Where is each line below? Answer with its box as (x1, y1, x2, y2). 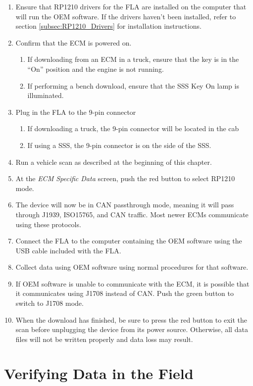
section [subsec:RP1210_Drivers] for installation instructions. (15, 21, 202, 31)
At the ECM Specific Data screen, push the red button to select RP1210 (15, 173, 235, 184)
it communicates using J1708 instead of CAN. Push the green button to (15, 288, 234, 298)
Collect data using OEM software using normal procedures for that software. (15, 262, 249, 272)
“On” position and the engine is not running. (27, 63, 164, 74)
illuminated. (27, 90, 64, 100)
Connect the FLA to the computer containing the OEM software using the (15, 236, 242, 246)
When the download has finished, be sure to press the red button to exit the (15, 314, 247, 325)
